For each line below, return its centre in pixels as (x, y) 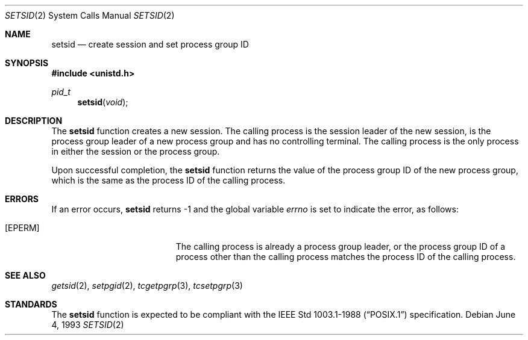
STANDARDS (31, 304)
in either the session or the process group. (136, 151)
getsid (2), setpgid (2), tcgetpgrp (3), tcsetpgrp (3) (147, 286)
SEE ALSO (25, 275)
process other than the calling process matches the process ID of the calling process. (346, 257)
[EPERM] (22, 228)
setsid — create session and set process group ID (150, 44)
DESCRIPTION (34, 121)
